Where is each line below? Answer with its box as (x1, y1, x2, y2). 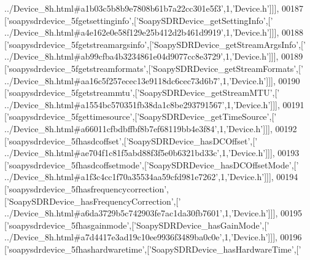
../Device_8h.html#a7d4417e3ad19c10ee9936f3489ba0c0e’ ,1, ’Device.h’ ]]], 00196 (4, 230, 302, 243)
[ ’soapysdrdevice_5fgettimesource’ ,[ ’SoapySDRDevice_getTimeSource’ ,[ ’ (4, 110, 277, 123)
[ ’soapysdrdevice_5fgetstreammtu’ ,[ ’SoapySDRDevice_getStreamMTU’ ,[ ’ (4, 86, 280, 99)
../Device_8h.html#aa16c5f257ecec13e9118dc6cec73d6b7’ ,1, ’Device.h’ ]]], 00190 (4, 74, 300, 87)
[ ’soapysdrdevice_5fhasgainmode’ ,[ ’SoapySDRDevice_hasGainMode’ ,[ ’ (4, 218, 269, 231)
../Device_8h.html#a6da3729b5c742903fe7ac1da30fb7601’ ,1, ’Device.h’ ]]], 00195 (4, 207, 303, 219)
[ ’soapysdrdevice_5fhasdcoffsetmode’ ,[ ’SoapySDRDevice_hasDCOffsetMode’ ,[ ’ (4, 158, 299, 171)
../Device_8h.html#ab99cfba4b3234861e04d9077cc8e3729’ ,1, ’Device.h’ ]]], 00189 (4, 50, 303, 63)
